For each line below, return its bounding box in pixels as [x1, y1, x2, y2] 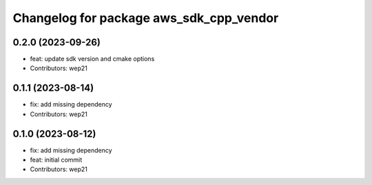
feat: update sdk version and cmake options [30, 55, 155, 63]
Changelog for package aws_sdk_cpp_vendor [12, 10, 279, 25]
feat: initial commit [30, 155, 83, 164]
